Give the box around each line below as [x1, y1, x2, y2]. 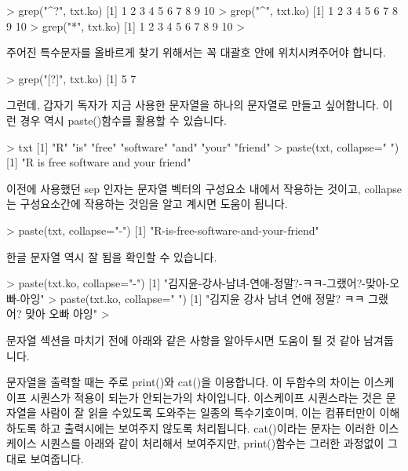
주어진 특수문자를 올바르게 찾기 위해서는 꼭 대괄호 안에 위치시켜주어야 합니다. [6, 44, 386, 60]
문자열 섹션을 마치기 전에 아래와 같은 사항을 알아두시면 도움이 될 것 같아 [6, 331, 360, 348]
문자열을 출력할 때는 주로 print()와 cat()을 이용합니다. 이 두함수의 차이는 [6, 374, 361, 390]
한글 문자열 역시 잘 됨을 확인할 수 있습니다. [6, 248, 217, 265]
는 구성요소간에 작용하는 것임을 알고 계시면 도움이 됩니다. [6, 195, 288, 212]
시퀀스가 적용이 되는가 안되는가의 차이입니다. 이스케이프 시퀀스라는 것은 [30, 389, 383, 405]
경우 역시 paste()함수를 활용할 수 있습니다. [20, 111, 227, 128]
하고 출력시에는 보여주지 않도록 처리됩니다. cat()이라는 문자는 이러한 [40, 419, 376, 436]
